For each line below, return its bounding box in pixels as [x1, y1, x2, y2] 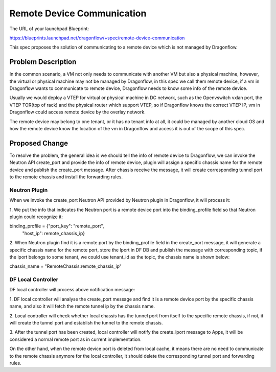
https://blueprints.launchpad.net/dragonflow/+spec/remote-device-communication [9, 35, 185, 41]
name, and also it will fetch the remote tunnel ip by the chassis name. [9, 303, 155, 309]
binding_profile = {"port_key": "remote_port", [9, 223, 104, 229]
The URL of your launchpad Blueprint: [9, 26, 89, 32]
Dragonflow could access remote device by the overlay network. [9, 109, 146, 115]
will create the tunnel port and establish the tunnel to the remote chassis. [9, 320, 163, 326]
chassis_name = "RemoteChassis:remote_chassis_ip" [9, 263, 122, 269]
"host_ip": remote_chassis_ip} [22, 230, 85, 236]
